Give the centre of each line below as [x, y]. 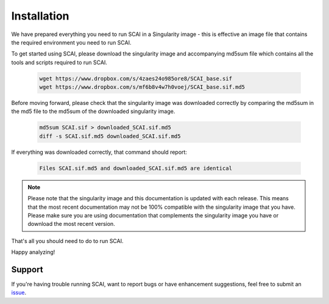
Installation [40, 16]
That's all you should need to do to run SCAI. [68, 241]
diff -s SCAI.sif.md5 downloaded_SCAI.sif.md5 [110, 136]
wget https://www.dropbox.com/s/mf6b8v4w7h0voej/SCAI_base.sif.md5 [142, 87]
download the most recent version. [71, 224]
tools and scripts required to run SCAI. [59, 62]
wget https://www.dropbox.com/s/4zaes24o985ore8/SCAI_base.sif [136, 78]
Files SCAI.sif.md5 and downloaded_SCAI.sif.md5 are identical [136, 168]
